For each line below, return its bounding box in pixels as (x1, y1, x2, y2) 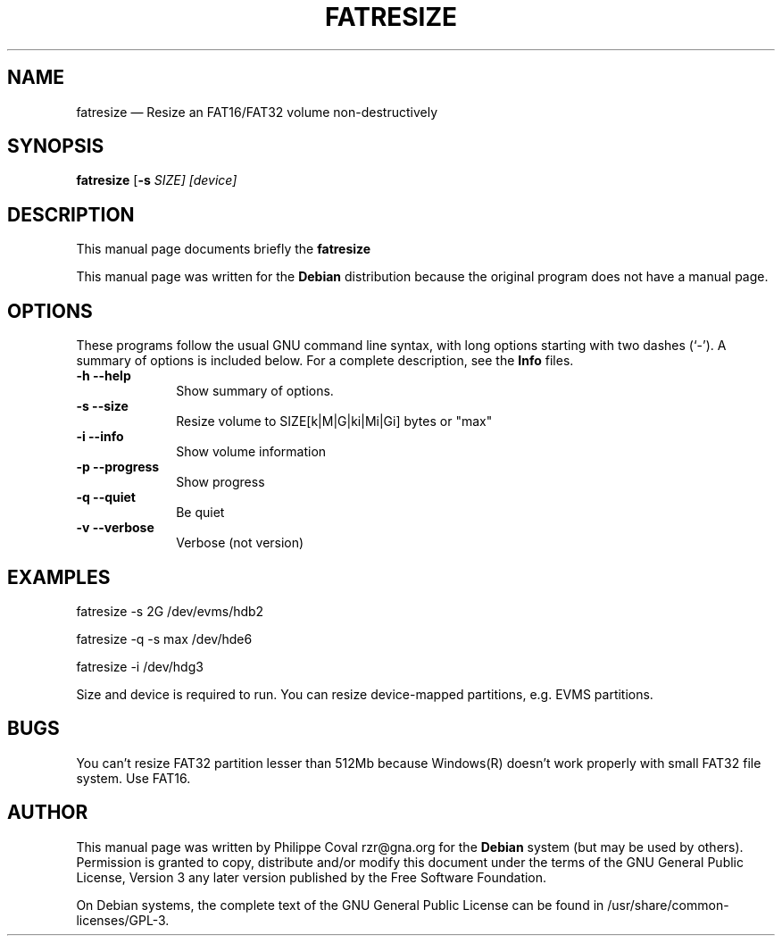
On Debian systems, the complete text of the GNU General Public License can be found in (76, 897, 604, 913)
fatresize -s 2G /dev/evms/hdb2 (76, 603, 264, 619)
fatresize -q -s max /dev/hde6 (76, 630, 253, 647)
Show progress (176, 474, 265, 490)
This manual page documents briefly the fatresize (76, 241, 371, 257)
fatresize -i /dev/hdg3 (76, 658, 204, 674)
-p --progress (76, 459, 160, 475)
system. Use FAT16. (76, 770, 191, 786)
